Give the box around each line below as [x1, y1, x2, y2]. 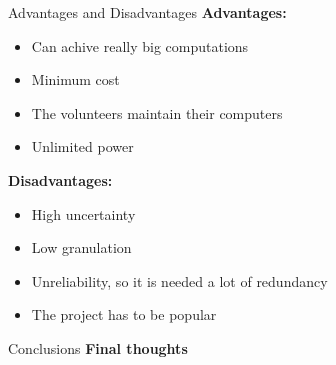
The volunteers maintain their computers [31, 102, 283, 123]
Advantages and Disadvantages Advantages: [8, 2, 287, 22]
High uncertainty [31, 203, 136, 224]
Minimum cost [31, 69, 120, 90]
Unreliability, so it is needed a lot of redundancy [31, 270, 328, 291]
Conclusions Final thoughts [8, 337, 188, 358]
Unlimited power [31, 136, 134, 157]
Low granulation [31, 237, 132, 258]
